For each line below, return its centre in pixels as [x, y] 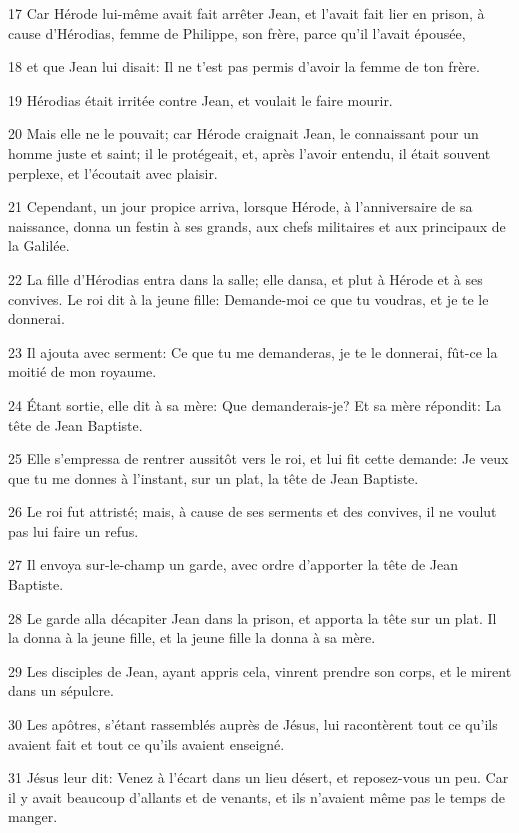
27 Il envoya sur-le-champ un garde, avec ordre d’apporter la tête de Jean [233, 564]
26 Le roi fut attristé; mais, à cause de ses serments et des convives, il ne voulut [252, 511]
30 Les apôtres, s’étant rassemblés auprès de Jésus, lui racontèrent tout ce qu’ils [253, 724]
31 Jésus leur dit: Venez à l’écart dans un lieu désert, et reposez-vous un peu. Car [258, 777]
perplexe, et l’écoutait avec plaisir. [113, 172]
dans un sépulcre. [61, 690]
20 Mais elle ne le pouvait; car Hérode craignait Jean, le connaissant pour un [243, 133]
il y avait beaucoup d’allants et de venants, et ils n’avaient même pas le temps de [256, 796]
